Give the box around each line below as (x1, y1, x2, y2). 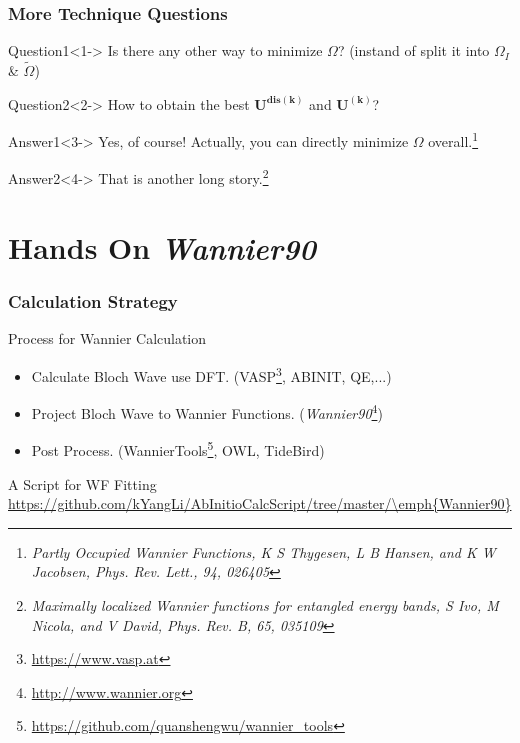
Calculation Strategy (8, 289, 178, 314)
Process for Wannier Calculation (8, 328, 207, 349)
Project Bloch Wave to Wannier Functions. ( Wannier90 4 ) (31, 400, 383, 423)
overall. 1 (428, 128, 479, 151)
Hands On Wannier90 (8, 226, 316, 268)
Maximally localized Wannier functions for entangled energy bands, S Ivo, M (31, 595, 499, 616)
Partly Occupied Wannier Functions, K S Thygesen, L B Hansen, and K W (31, 541, 496, 562)
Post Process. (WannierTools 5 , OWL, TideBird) (31, 437, 325, 461)
